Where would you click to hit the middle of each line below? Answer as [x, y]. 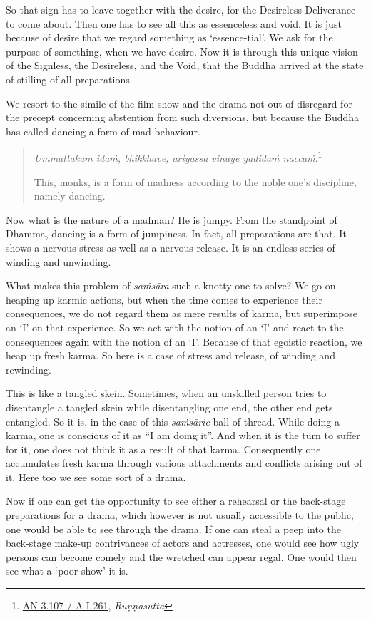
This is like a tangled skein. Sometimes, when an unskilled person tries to [166, 393]
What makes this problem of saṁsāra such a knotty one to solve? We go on [171, 285]
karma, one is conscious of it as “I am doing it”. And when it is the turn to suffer [183, 435]
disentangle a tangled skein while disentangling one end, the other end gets [169, 407]
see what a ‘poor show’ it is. [67, 571]
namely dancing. [70, 196]
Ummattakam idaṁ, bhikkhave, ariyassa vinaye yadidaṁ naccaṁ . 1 [178, 156]
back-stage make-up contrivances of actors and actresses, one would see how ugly [183, 543]
